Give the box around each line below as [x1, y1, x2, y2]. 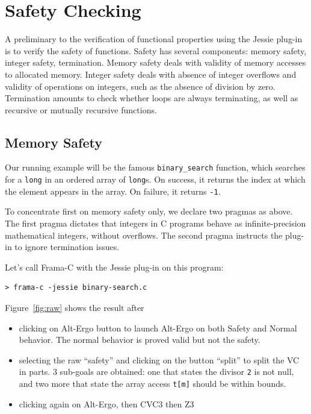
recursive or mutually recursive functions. [5, 103, 157, 116]
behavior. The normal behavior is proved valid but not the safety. [19, 333, 260, 346]
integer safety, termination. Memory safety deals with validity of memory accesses [5, 56, 306, 69]
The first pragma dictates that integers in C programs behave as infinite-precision [5, 217, 306, 230]
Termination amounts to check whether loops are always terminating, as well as [5, 92, 298, 104]
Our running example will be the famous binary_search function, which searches [5, 161, 306, 174]
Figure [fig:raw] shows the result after [5, 301, 144, 314]
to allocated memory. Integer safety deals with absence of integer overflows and [5, 67, 297, 80]
